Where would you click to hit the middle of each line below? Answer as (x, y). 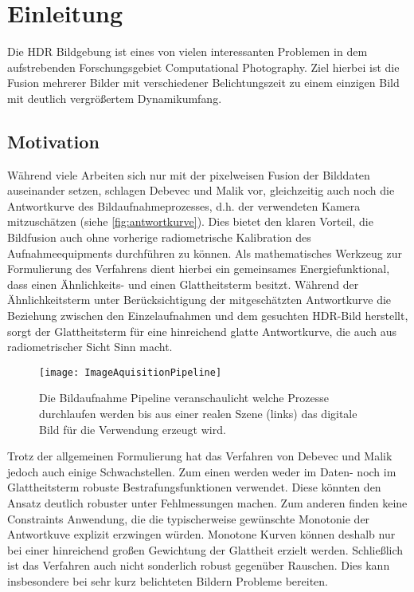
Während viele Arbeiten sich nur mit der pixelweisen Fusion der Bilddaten (189, 174)
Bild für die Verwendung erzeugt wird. (133, 429)
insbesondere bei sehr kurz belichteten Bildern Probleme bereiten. (168, 581)
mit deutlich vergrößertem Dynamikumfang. (115, 98)
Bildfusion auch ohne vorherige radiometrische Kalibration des (159, 237)
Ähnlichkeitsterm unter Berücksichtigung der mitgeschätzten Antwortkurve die (199, 300)
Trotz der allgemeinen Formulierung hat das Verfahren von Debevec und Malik (200, 456)
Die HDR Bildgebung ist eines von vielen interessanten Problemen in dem (187, 51)
